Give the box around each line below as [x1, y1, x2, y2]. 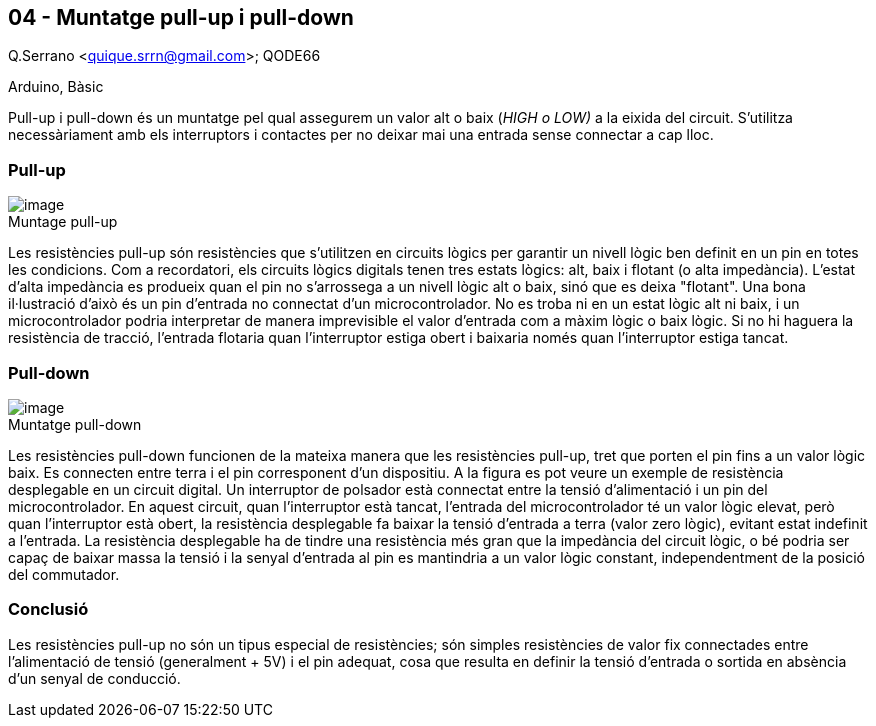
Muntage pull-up [8, 213, 118, 231]
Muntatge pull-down [8, 415, 142, 433]
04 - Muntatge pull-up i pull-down [8, 5, 354, 30]
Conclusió [8, 599, 89, 620]
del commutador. [8, 565, 120, 583]
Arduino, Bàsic [8, 78, 104, 96]
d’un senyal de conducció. [8, 669, 181, 687]
